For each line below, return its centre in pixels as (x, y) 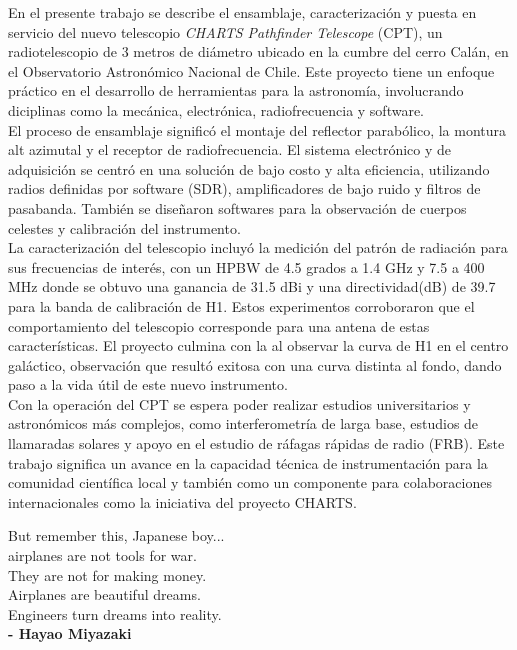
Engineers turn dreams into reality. (115, 613)
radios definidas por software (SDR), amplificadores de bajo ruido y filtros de (244, 188)
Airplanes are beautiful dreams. (104, 594)
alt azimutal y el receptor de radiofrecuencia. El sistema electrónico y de (230, 149)
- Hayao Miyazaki (70, 633)
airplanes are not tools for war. (102, 555)
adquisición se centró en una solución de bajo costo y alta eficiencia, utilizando (249, 168)
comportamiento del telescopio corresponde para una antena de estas (219, 325)
